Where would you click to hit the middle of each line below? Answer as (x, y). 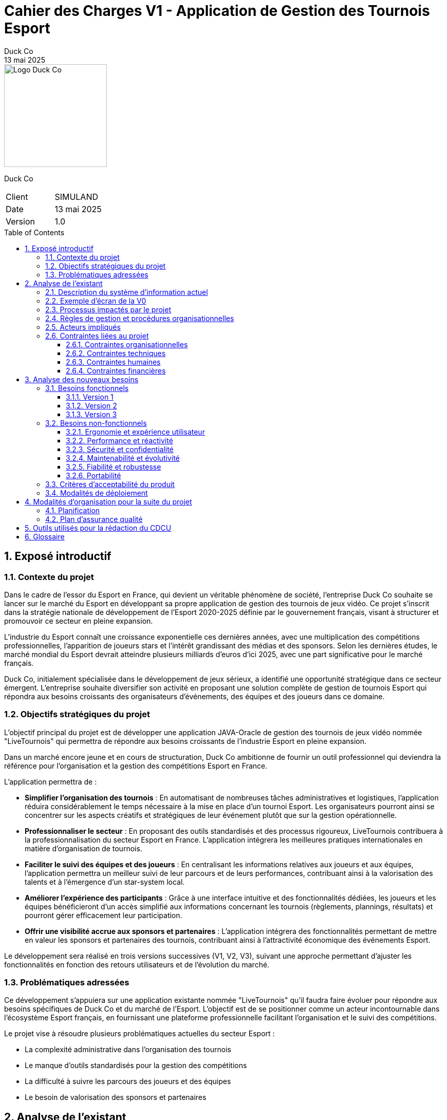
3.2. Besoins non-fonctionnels (96, 423)
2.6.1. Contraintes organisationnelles (127, 344)
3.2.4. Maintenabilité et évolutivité (123, 458)
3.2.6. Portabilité (94, 475)
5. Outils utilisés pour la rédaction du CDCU (98, 528)
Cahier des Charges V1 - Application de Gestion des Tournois (217, 11)
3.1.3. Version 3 (91, 414)
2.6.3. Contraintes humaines (113, 362)
